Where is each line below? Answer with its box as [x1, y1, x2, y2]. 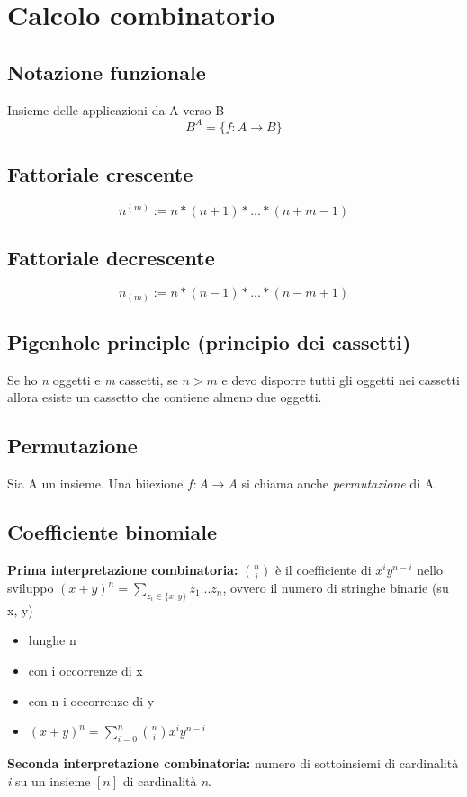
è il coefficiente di [275, 560, 372, 578]
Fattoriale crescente [7, 160, 193, 188]
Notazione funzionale [7, 58, 206, 85]
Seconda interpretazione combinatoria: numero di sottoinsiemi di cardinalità [7, 753, 459, 772]
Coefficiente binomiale [7, 518, 218, 546]
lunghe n [28, 631, 76, 649]
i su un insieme [7, 771, 91, 790]
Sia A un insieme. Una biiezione [7, 474, 184, 493]
